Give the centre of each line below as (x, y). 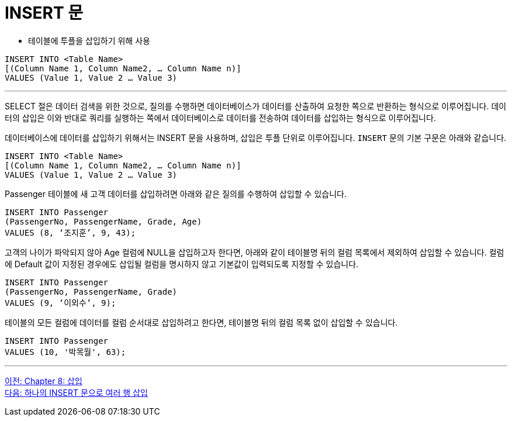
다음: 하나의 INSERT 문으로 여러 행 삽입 (76, 392)
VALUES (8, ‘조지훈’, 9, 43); (70, 232)
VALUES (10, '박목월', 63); (65, 352)
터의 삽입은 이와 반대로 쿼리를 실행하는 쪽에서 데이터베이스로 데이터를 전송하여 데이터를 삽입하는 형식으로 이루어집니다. (220, 118)
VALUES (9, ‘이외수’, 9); (60, 303)
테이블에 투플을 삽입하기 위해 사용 (89, 40)
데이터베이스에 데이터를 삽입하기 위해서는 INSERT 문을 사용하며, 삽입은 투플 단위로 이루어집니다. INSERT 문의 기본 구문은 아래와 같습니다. (256, 137)
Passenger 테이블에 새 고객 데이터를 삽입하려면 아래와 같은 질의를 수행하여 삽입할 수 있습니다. (176, 194)
